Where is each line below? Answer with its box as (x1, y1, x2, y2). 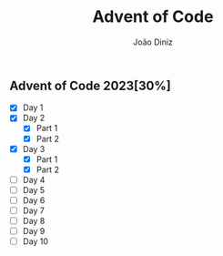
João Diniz (133, 36, 173, 47)
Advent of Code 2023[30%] (9, 77, 171, 93)
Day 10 (22, 236, 48, 247)
